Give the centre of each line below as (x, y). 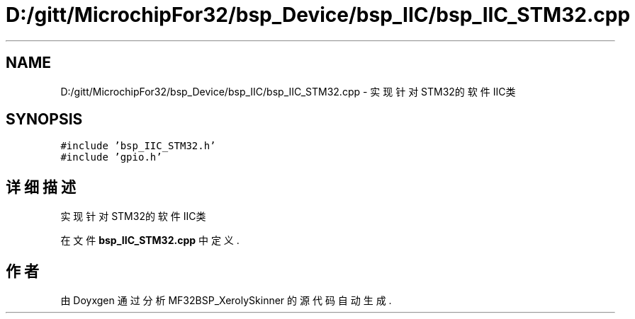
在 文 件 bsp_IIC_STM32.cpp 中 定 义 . (150, 240)
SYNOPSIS (44, 120)
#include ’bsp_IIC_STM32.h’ (138, 146)
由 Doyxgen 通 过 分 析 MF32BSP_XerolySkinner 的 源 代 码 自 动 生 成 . (226, 301)
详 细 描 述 (41, 187)
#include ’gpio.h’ (111, 157)
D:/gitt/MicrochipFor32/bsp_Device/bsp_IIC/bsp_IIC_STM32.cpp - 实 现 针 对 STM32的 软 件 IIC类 (288, 91)
